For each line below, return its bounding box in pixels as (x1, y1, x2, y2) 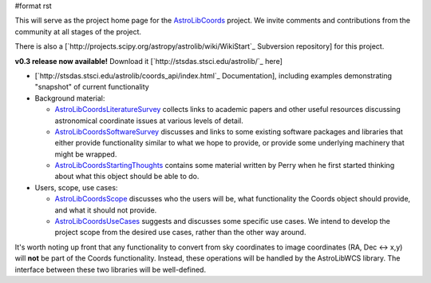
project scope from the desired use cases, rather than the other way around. (54, 228, 306, 237)
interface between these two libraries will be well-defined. (14, 265, 207, 274)
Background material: (34, 93, 105, 103)
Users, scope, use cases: (34, 182, 118, 192)
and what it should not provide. (54, 205, 157, 215)
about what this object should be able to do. (54, 172, 200, 181)
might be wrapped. (54, 149, 117, 159)
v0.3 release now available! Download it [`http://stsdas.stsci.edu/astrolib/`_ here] (14, 56, 283, 66)
